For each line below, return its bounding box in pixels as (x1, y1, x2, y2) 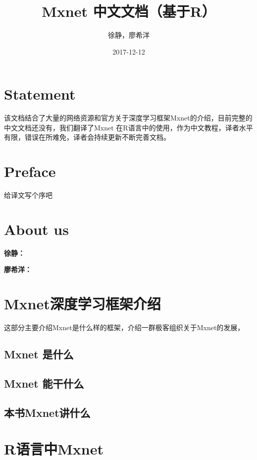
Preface (4, 161, 56, 181)
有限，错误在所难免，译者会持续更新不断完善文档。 (4, 132, 170, 142)
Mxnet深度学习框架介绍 (4, 293, 161, 314)
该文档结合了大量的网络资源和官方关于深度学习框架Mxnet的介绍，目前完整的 (4, 113, 253, 123)
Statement (4, 84, 76, 104)
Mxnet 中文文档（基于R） (42, 1, 216, 21)
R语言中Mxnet (4, 439, 103, 459)
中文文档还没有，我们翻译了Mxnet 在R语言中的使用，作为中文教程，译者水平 (4, 122, 253, 132)
